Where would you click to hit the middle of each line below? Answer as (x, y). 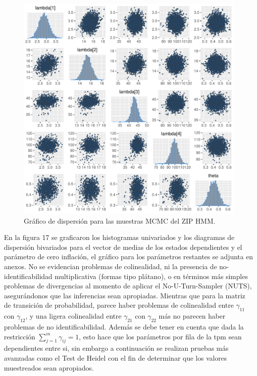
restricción (20, 336)
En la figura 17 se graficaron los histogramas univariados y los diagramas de (119, 237)
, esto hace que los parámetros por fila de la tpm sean (160, 336)
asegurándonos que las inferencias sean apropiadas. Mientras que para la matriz (125, 295)
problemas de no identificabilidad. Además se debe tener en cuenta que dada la (124, 326)
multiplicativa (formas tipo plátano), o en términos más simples (151, 276)
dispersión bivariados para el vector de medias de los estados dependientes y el (123, 247)
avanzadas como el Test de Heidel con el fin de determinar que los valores (115, 357)
